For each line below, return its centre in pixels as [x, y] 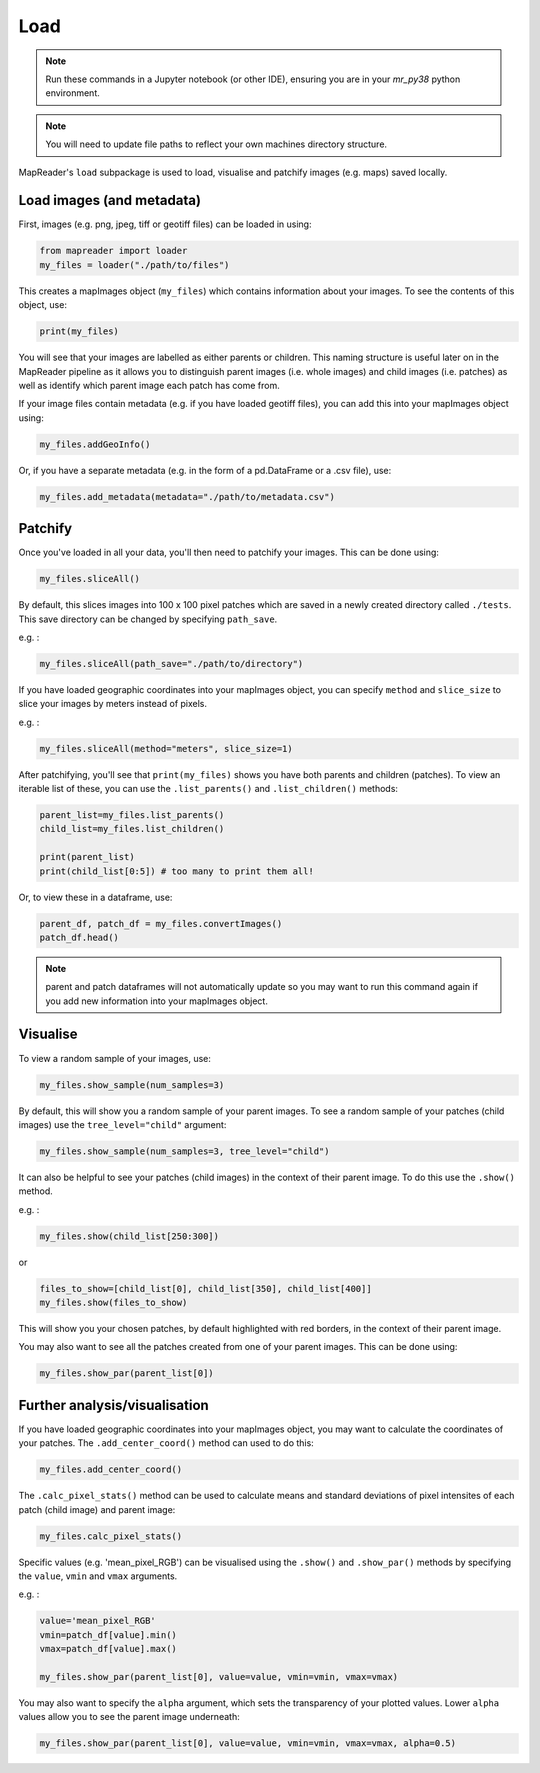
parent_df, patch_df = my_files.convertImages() [161, 923]
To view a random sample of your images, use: [115, 1058]
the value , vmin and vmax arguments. [98, 1576]
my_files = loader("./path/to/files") [134, 264]
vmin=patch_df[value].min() [108, 1634]
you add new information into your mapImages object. [157, 1001]
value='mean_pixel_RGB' [98, 1621]
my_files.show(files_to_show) [113, 1303]
